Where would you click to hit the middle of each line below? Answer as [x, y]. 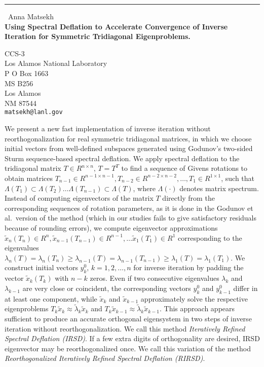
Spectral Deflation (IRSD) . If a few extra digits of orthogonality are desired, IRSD [132, 338]
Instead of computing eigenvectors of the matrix [79, 198]
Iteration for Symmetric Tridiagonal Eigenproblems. [98, 36]
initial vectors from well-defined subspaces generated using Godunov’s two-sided [129, 148]
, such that [238, 178]
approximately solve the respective [194, 298]
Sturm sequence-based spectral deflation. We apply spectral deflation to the [122, 158]
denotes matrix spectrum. [219, 188]
